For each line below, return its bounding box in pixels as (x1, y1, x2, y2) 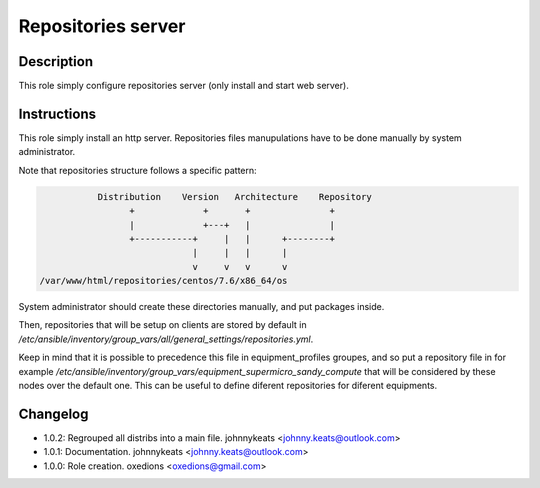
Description (18, 53, 94, 70)
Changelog (18, 405, 89, 422)
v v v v (192, 261, 288, 272)
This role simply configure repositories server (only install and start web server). (18, 80, 349, 92)
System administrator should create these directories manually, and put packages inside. (18, 301, 385, 313)
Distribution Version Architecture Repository (97, 191, 372, 202)
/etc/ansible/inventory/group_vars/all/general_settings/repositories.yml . (18, 333, 314, 345)
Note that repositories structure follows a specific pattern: (18, 164, 257, 176)
